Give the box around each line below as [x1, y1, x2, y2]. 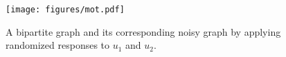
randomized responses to [6, 38, 110, 52]
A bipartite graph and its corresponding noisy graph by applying [6, 24, 281, 38]
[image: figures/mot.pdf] [6, 5, 125, 14]
